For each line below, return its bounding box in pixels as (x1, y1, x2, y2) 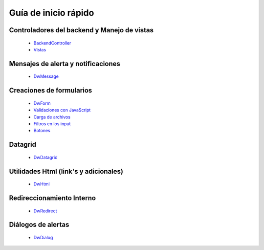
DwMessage (33, 73, 59, 79)
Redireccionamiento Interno (9, 194, 96, 202)
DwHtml (33, 181, 50, 187)
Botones (33, 128, 51, 134)
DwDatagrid (33, 154, 58, 160)
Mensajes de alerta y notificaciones (9, 59, 121, 68)
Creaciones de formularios (9, 86, 92, 95)
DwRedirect (33, 208, 57, 214)
